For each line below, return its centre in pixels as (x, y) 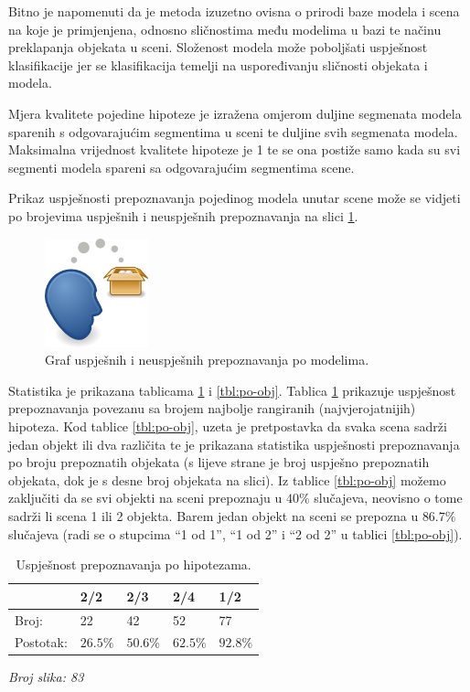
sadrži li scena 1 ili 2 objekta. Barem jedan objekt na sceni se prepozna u (214, 515)
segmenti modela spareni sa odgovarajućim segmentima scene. (182, 167)
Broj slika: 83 (46, 677)
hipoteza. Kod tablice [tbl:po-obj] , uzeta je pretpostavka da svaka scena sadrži (228, 426)
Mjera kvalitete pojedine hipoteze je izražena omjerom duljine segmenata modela (235, 113)
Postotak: (41, 642)
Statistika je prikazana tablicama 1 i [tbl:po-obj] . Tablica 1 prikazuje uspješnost (232, 390)
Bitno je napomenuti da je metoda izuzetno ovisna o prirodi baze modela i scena (234, 11)
